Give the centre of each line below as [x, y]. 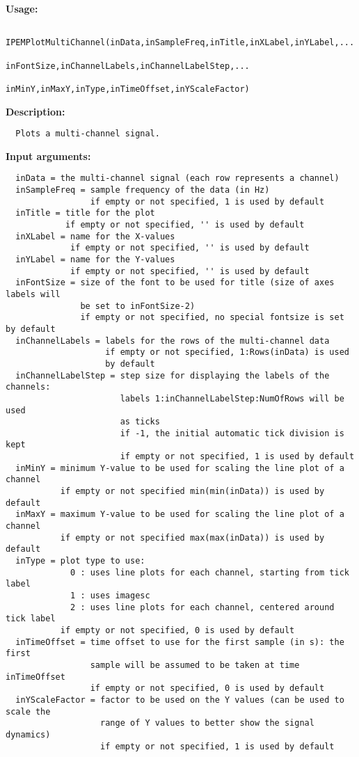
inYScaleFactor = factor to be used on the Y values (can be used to [180, 700]
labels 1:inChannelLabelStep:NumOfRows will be [232, 398]
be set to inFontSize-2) [138, 306]
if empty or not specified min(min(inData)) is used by [192, 492]
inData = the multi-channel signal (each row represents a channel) [177, 178]
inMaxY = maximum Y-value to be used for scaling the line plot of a [180, 515]
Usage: [22, 8]
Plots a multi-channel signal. [88, 134]
